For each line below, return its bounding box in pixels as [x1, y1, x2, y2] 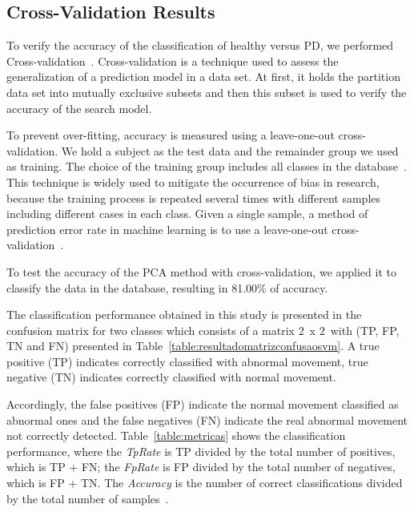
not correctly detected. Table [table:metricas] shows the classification [6, 427, 346, 444]
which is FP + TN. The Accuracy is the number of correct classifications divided [6, 474, 403, 491]
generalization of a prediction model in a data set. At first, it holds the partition [6, 68, 400, 85]
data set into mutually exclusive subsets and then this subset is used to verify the [6, 83, 407, 100]
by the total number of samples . [6, 490, 169, 506]
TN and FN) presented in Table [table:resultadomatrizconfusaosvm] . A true [6, 337, 380, 354]
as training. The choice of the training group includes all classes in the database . [6, 158, 407, 175]
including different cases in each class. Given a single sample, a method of [6, 205, 368, 222]
